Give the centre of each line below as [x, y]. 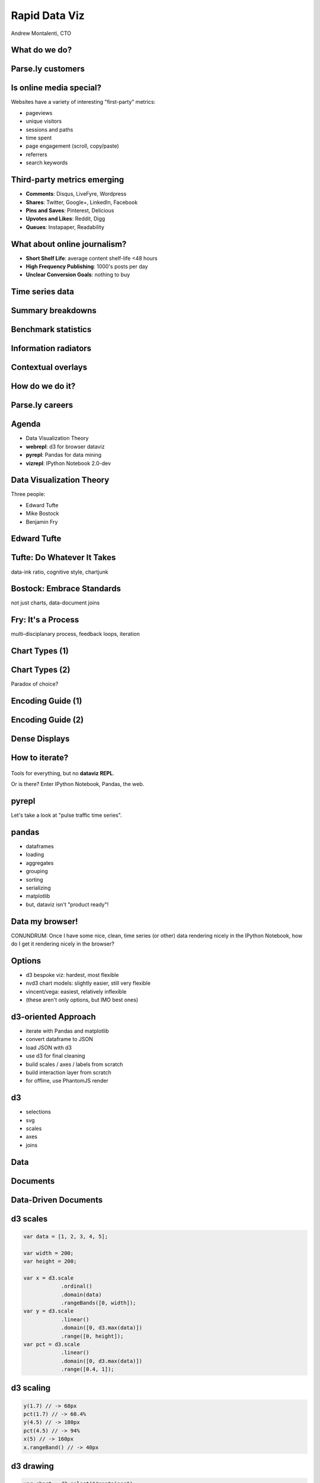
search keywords [47, 163]
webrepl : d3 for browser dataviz [65, 446]
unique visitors [44, 121]
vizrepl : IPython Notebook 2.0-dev [68, 463]
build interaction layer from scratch [69, 1072]
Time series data [42, 292]
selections [39, 1112]
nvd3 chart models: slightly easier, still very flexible [88, 983]
